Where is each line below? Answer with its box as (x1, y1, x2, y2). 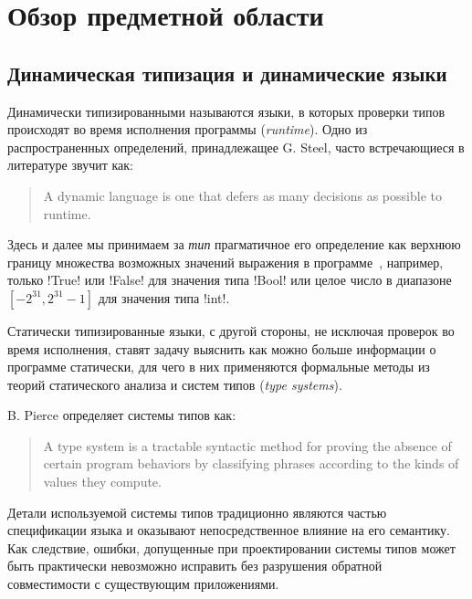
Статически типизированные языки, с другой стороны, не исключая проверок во (7, 321, 455, 340)
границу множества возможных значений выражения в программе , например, (7, 252, 444, 271)
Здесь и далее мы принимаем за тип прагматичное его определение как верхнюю (7, 235, 461, 254)
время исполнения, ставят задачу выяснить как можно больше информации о (7, 339, 436, 358)
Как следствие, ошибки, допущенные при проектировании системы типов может (7, 538, 456, 557)
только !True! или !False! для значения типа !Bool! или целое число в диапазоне (7, 270, 452, 289)
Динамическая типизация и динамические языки (7, 58, 447, 87)
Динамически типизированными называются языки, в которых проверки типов (7, 101, 446, 121)
